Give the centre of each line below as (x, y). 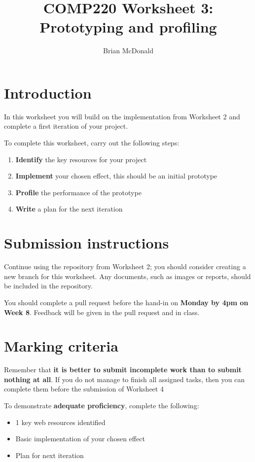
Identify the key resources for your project (81, 159)
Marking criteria (61, 346)
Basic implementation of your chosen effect (80, 439)
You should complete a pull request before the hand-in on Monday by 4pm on (126, 302)
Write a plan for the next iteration (69, 209)
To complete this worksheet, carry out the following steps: (92, 143)
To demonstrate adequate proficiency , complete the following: (102, 405)
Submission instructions (87, 243)
